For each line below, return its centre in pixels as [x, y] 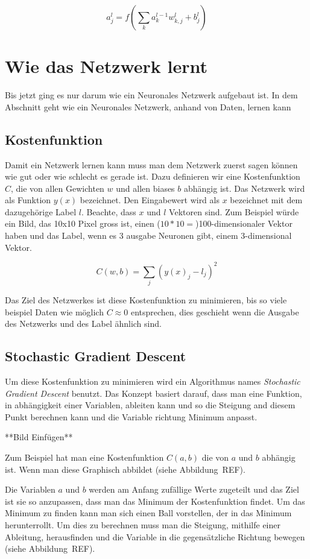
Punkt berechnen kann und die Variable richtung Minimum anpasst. [131, 416]
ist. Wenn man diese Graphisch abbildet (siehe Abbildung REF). [125, 469]
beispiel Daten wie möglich [54, 311]
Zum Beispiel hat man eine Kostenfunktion [84, 457]
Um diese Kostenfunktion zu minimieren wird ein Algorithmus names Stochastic [153, 381]
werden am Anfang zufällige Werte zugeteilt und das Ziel [194, 489]
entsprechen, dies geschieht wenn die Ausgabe [215, 311]
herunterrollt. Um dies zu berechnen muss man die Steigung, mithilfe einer [143, 525]
